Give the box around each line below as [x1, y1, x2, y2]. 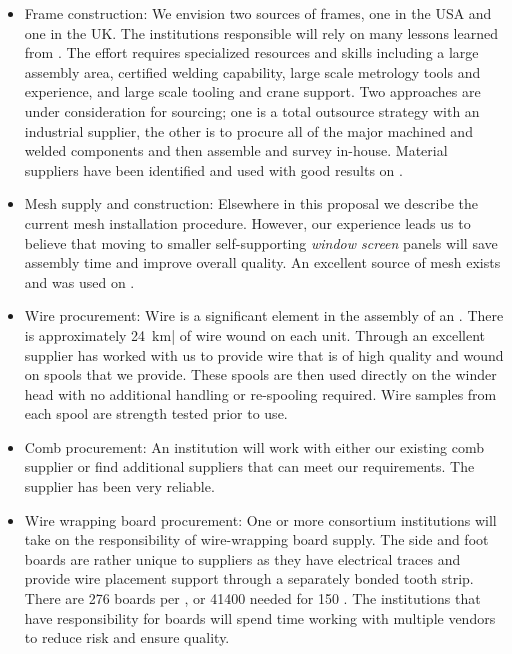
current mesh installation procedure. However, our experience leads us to [24, 212, 471, 233]
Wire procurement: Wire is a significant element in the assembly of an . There [24, 305, 504, 326]
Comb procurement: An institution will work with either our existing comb [24, 436, 485, 457]
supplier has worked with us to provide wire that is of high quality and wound [24, 344, 504, 365]
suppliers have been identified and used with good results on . [24, 159, 403, 180]
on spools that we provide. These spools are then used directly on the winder [24, 364, 497, 385]
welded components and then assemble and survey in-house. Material [24, 140, 448, 161]
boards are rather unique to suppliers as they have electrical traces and [24, 548, 461, 569]
